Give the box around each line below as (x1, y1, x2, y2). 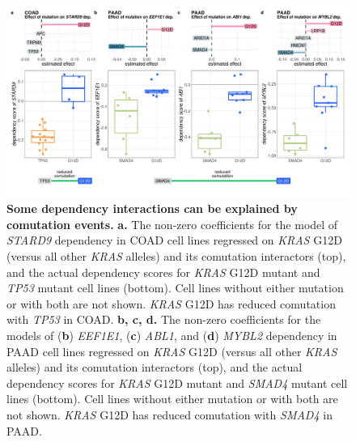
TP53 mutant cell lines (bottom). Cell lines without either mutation (6, 279, 344, 296)
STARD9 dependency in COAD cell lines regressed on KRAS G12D (6, 232, 342, 249)
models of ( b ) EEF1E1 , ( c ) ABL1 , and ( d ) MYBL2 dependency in (6, 326, 337, 343)
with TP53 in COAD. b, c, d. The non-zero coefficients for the (6, 311, 321, 328)
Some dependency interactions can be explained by (6, 200, 298, 217)
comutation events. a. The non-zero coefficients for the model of (6, 215, 338, 232)
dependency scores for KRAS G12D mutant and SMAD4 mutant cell (6, 374, 348, 391)
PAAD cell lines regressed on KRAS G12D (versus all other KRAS (6, 342, 337, 359)
